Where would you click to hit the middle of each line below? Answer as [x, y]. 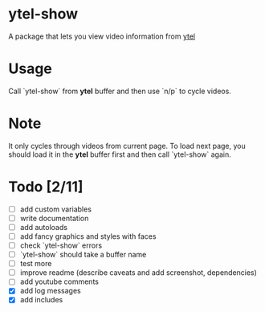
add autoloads [44, 227]
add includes [41, 300]
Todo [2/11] [46, 187]
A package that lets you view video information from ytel [102, 36]
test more [36, 264]
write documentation [54, 218]
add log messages [51, 291]
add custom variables [56, 209]
